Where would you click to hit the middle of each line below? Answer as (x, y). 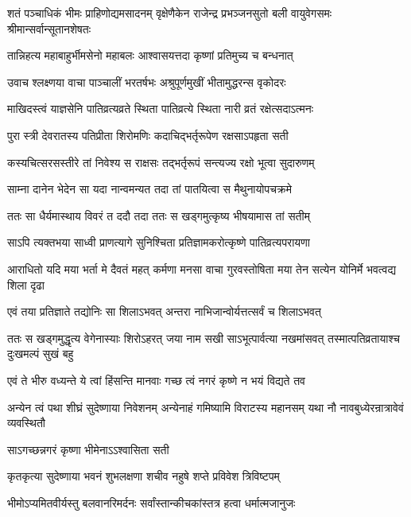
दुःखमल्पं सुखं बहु (41, 354)
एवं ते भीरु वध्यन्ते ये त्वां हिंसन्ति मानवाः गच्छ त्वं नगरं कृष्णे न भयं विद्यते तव (156, 380)
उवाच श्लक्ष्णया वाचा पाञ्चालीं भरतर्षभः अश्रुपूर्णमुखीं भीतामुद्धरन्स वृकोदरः (147, 82)
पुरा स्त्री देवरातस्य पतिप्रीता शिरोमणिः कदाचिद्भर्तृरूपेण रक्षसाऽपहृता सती (148, 135)
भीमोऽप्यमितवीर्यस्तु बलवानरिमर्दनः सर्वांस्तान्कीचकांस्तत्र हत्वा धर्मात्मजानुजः (151, 502)
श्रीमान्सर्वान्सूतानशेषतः (49, 28)
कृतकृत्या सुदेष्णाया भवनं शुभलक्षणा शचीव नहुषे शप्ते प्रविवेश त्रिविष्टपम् (143, 476)
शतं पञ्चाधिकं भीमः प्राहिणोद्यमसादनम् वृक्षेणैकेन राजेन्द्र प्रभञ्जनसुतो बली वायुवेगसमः (170, 13)
